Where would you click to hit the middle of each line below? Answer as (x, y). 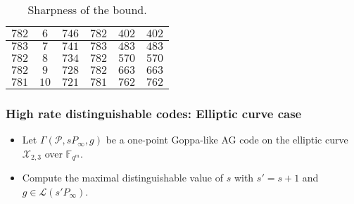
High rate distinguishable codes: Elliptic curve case (154, 113)
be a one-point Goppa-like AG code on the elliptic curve (227, 140)
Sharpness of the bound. (87, 9)
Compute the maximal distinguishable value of (123, 178)
